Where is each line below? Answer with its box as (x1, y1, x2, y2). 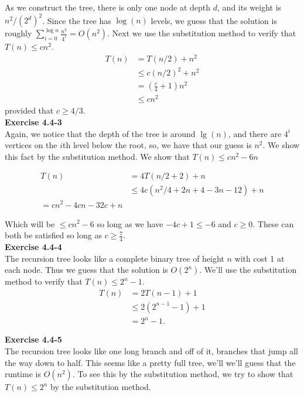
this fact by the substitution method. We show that (5, 150, 190, 162)
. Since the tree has (42, 14, 111, 26)
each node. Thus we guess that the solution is (5, 263, 168, 276)
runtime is (5, 368, 41, 380)
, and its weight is (217, 1, 282, 13)
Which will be (5, 217, 55, 230)
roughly (5, 27, 32, 39)
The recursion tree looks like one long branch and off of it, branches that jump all (5, 344, 298, 357)
